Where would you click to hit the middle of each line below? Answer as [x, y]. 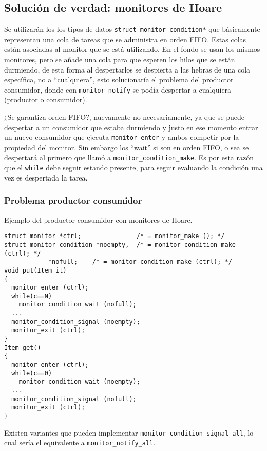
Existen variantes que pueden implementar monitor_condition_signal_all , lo [129, 432]
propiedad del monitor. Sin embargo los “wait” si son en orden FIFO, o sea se [127, 147]
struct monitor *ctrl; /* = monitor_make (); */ [115, 236]
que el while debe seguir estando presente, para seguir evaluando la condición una [133, 167]
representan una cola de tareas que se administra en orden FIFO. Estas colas [125, 39]
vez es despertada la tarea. [46, 177]
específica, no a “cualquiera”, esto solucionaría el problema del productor [119, 79]
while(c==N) [32, 296]
